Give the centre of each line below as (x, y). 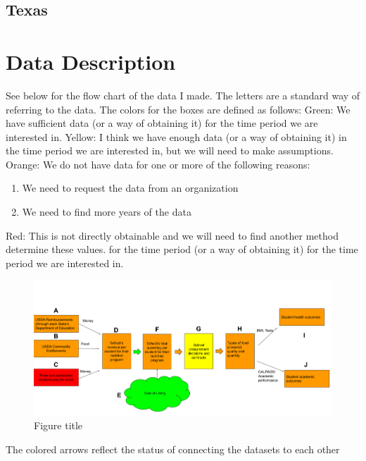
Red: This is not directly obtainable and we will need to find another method (172, 235)
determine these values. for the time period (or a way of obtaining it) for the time (182, 249)
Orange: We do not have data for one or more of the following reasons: (158, 164)
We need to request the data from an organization (130, 188)
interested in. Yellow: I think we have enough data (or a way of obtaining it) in (176, 136)
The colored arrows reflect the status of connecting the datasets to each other (173, 449)
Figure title (58, 425)
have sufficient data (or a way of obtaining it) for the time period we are (162, 123)
